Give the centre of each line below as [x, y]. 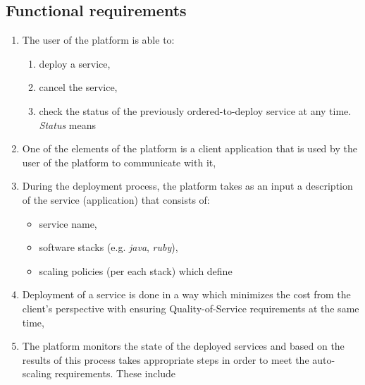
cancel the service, [78, 87]
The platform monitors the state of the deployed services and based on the [183, 346]
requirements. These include [115, 373]
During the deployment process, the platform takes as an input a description [187, 186]
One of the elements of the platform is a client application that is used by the [190, 148]
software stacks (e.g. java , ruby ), [109, 247]
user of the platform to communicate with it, [119, 162]
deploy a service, [75, 63]
